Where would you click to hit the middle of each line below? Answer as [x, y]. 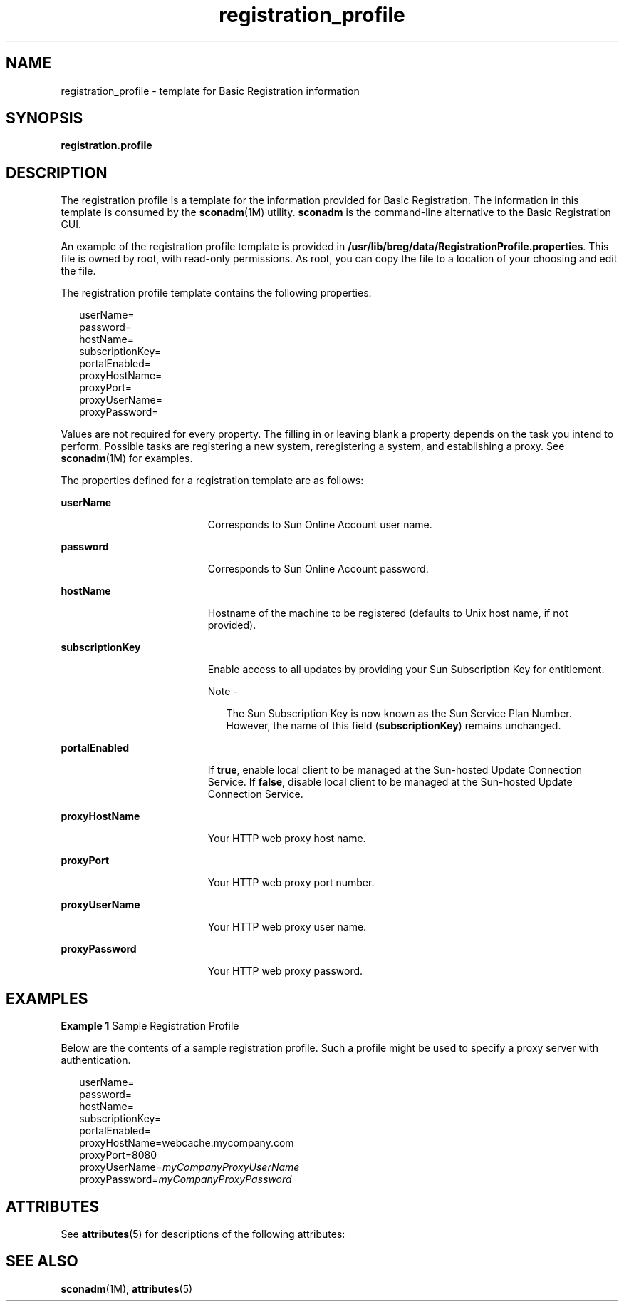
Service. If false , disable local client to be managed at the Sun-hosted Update [390, 782]
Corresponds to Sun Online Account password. [318, 569]
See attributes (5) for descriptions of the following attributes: [203, 1234]
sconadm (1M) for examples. [127, 458]
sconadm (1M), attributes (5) [127, 1288]
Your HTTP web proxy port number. [291, 883]
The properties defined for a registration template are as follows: [212, 481]
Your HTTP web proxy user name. [287, 927]
